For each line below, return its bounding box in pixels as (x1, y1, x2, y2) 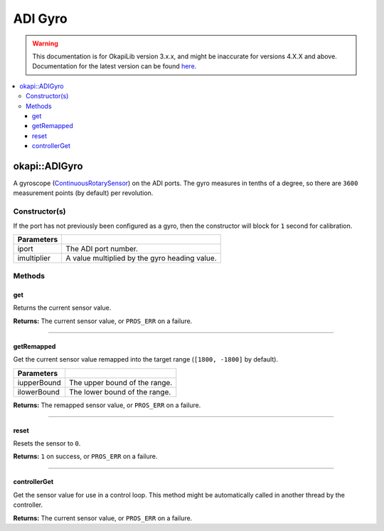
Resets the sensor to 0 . (13, 439, 81, 448)
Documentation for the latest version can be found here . (32, 62, 197, 70)
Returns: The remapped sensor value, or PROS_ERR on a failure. (13, 401, 201, 409)
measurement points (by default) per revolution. (13, 189, 154, 197)
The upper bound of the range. (68, 377, 173, 387)
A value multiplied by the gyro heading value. (65, 253, 217, 263)
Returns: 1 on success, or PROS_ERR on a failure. (13, 452, 158, 461)
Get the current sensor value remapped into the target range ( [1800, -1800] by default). (13, 355, 279, 364)
